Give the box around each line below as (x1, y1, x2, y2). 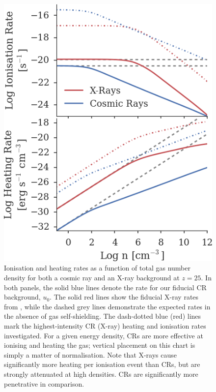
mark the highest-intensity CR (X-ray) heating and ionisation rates (4, 321, 206, 331)
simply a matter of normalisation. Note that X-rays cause (4, 349, 177, 360)
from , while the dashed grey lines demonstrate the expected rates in (4, 301, 211, 311)
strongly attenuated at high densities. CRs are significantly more (4, 369, 198, 379)
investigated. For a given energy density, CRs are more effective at (4, 330, 203, 340)
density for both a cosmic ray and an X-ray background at (4, 272, 180, 283)
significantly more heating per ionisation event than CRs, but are (4, 359, 200, 369)
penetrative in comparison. (4, 378, 84, 389)
